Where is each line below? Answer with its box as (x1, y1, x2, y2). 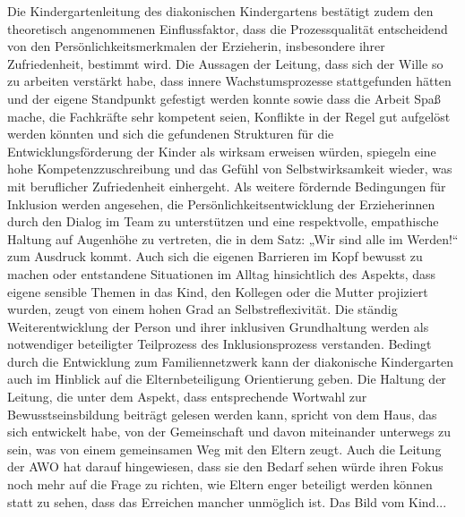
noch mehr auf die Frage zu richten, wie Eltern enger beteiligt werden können (7, 475, 433, 494)
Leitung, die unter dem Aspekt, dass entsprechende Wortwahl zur (7, 387, 367, 406)
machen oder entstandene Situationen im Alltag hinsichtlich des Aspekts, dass (7, 264, 436, 283)
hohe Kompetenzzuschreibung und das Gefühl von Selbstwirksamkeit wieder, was (7, 159, 452, 178)
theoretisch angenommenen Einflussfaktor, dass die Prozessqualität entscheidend (7, 19, 448, 38)
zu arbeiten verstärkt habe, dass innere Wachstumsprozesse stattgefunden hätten (7, 72, 452, 90)
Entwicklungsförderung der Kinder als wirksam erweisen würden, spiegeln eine (7, 141, 436, 160)
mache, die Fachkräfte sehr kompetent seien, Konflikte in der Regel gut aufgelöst (7, 106, 451, 125)
